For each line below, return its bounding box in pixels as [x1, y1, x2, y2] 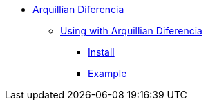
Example [88, 67, 127, 79]
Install [88, 46, 115, 58]
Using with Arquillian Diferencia [60, 25, 202, 36]
